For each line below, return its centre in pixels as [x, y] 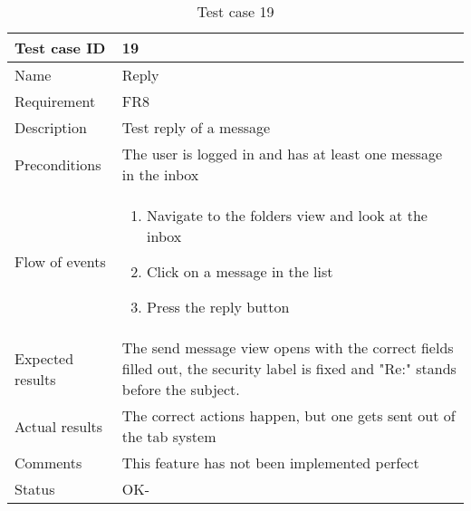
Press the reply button [218, 307]
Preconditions [58, 164]
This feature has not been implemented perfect [270, 463]
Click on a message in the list [240, 271]
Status [35, 489]
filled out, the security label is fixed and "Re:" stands [289, 368]
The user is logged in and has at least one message [282, 154]
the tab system [169, 436]
